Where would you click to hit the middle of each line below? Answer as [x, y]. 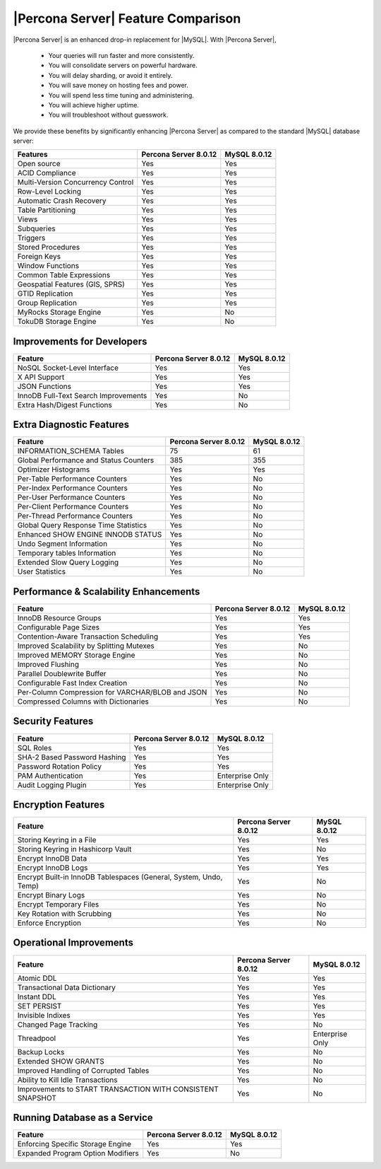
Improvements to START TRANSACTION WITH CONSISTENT [118, 1089]
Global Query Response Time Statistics [82, 525]
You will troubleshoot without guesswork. [108, 115]
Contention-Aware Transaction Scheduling [88, 636]
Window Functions [48, 266]
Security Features [53, 721]
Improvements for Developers [80, 341]
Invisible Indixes [44, 1015]
